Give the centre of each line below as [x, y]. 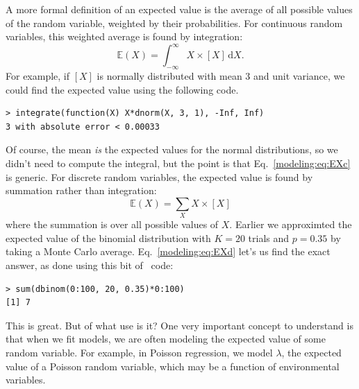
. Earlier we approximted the [291, 224]
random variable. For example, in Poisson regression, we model [139, 352]
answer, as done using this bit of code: [90, 265]
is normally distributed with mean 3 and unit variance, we [221, 76]
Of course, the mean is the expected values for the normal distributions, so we [172, 149]
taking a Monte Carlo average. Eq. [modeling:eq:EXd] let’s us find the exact [168, 251]
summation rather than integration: [81, 190]
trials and [269, 237]
